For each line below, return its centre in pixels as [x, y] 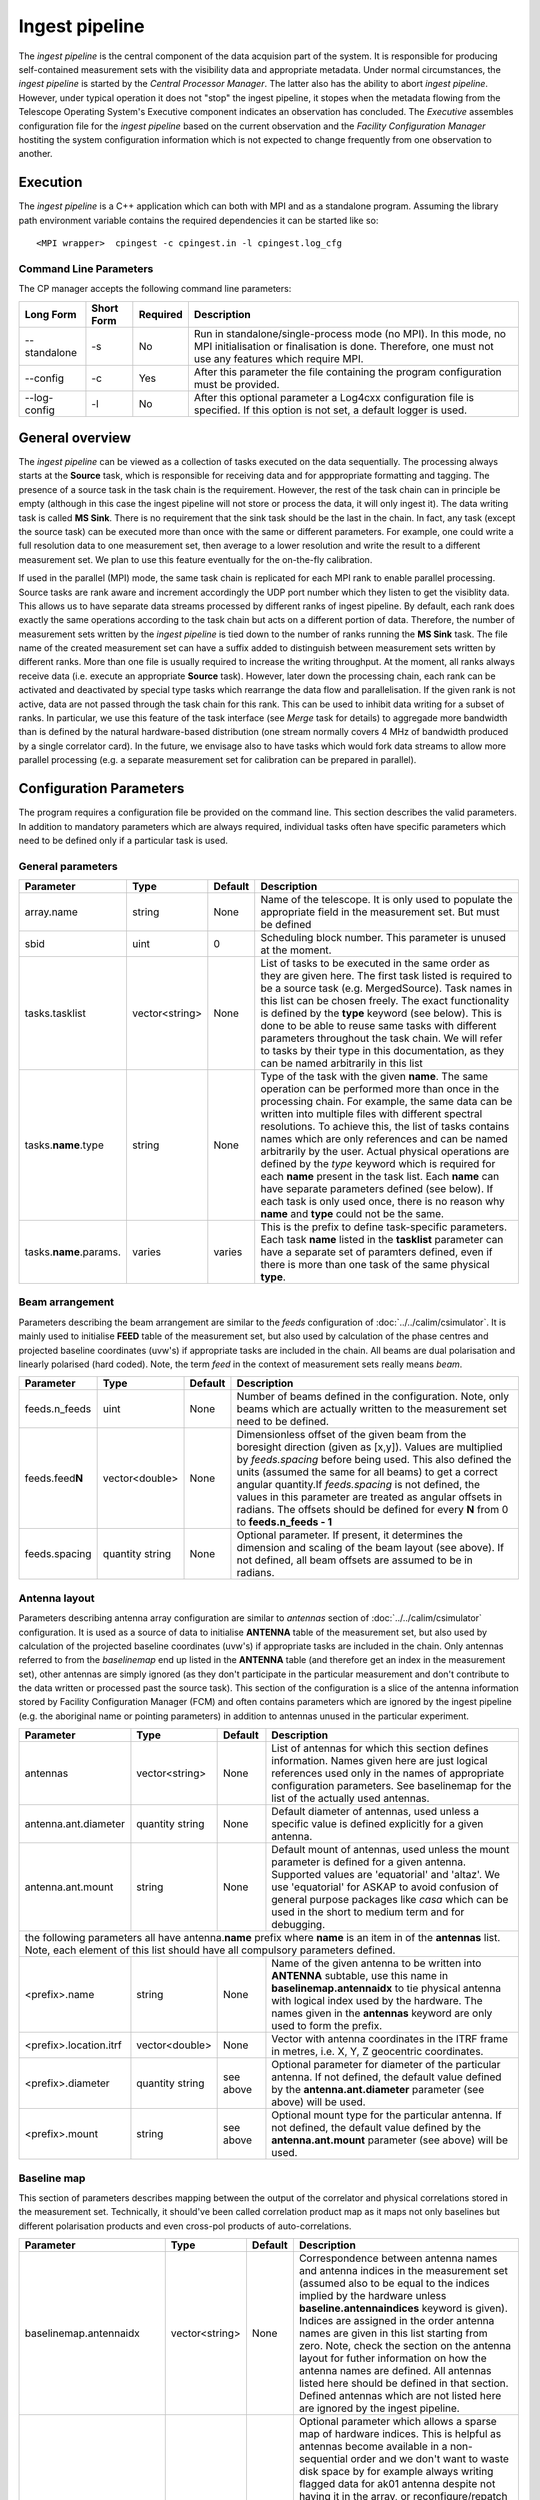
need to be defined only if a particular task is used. [123, 840]
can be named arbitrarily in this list [342, 1063]
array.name [51, 912]
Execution [50, 182]
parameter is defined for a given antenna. [369, 1862]
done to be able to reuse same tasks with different [378, 1026]
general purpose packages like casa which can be [390, 1900]
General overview [75, 437]
